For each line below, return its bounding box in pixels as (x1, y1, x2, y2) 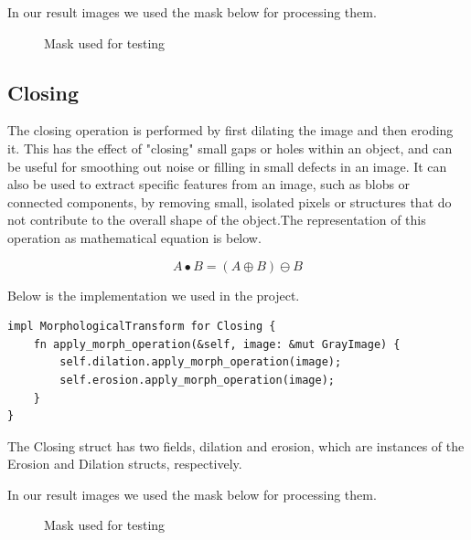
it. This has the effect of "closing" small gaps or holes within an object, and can (7, 138, 453, 157)
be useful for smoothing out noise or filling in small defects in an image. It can (7, 156, 447, 175)
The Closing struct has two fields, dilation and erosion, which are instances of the (7, 436, 465, 455)
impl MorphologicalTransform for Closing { (7, 320, 276, 334)
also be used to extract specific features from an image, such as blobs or (7, 175, 411, 194)
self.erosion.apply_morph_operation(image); (59, 373, 335, 386)
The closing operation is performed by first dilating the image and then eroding (7, 121, 454, 140)
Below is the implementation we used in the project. (7, 285, 300, 304)
